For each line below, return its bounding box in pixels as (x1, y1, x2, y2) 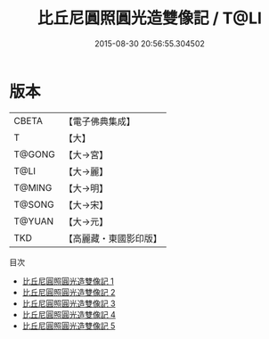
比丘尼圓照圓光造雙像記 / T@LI (37, 8, 263, 29)
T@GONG (13, 148, 55, 161)
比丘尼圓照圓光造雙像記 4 (21, 309, 116, 319)
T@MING (13, 181, 53, 194)
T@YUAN (13, 215, 54, 227)
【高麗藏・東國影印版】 (63, 232, 162, 244)
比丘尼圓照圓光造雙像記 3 (21, 298, 116, 309)
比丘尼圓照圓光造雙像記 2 (21, 286, 116, 297)
